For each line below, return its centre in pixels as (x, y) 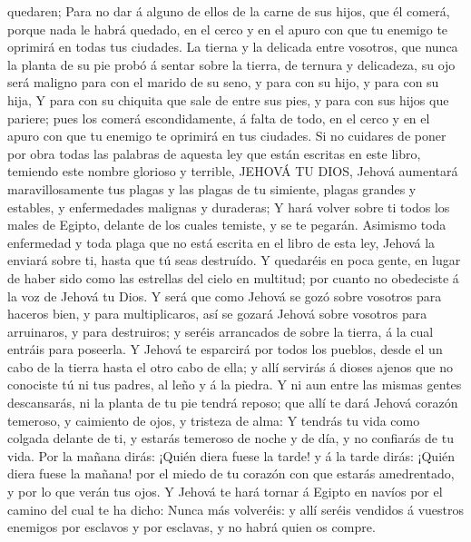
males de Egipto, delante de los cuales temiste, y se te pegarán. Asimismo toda (227, 225)
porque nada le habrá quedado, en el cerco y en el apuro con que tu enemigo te (228, 29)
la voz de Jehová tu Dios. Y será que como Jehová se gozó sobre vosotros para (225, 296)
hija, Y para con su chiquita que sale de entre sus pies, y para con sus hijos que (228, 99)
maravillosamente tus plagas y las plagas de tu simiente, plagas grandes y (212, 188)
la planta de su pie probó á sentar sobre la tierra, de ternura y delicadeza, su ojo (231, 64)
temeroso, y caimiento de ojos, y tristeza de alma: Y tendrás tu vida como (214, 420)
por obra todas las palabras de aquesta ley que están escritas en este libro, (214, 153)
